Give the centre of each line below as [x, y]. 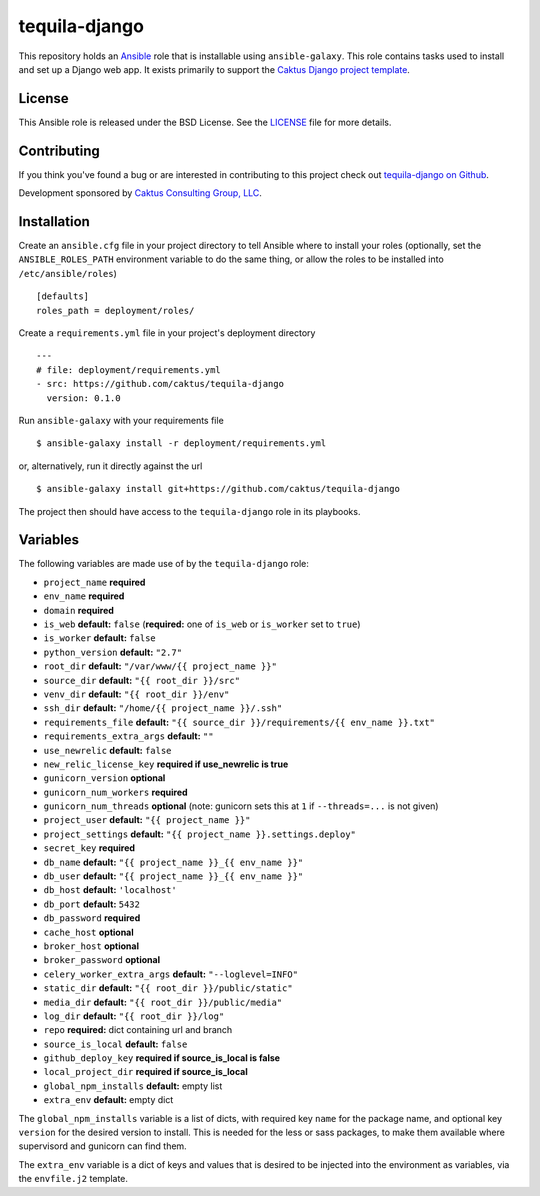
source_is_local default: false [115, 1044]
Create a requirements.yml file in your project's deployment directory [167, 333]
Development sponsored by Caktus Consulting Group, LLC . [140, 193]
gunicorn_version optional [104, 778]
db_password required [92, 918]
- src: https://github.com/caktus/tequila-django [160, 384]
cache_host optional [88, 932]
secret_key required [89, 848]
